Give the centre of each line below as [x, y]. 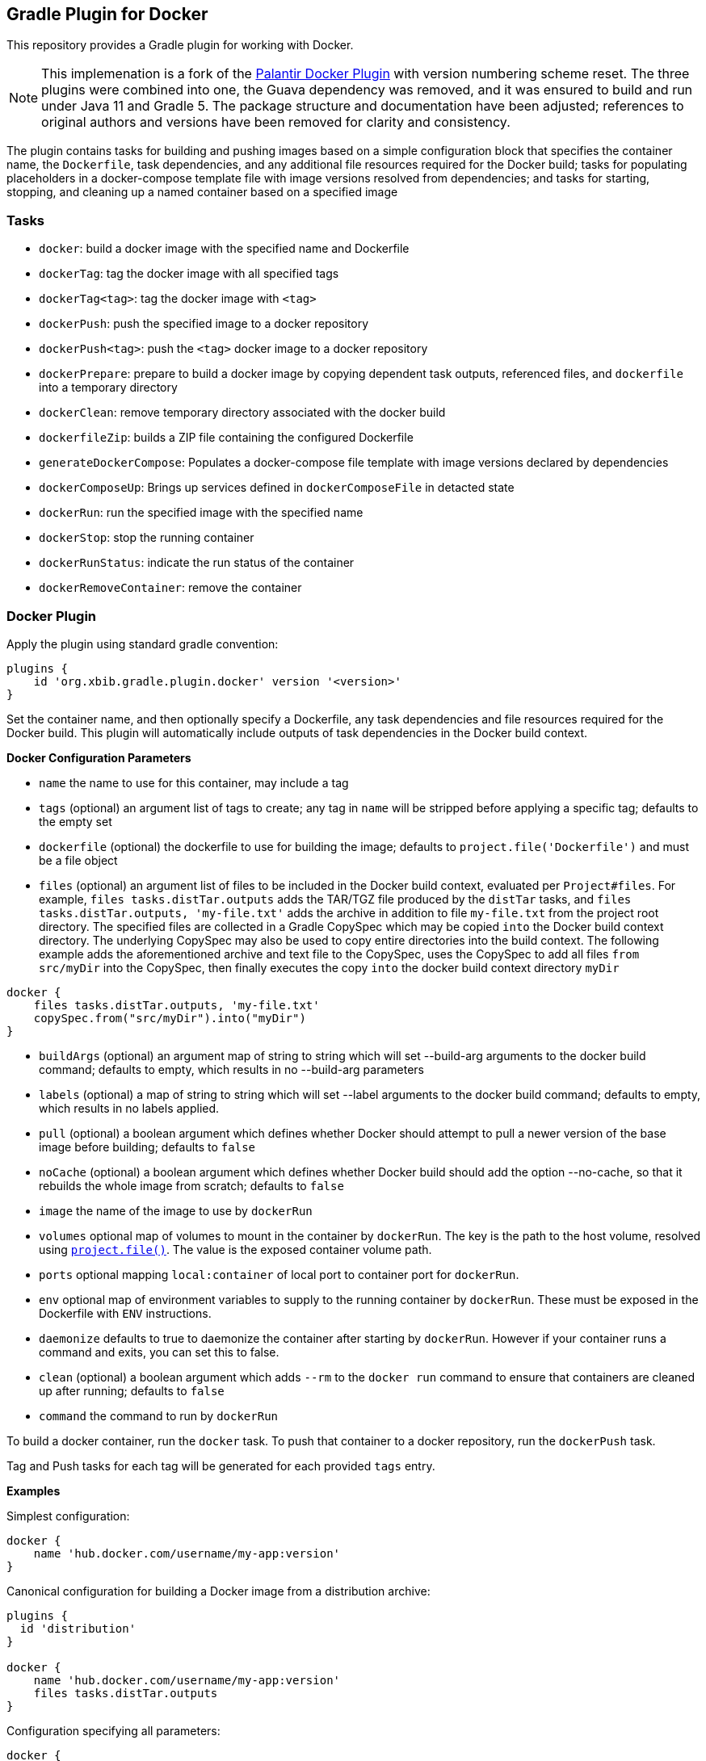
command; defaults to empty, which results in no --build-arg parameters [231, 1069]
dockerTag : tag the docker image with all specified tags [189, 274]
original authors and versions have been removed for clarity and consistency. [276, 122]
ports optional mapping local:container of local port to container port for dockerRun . [279, 1274]
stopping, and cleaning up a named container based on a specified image [202, 192]
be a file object [78, 860]
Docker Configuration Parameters [99, 757]
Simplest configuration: [68, 1516]
